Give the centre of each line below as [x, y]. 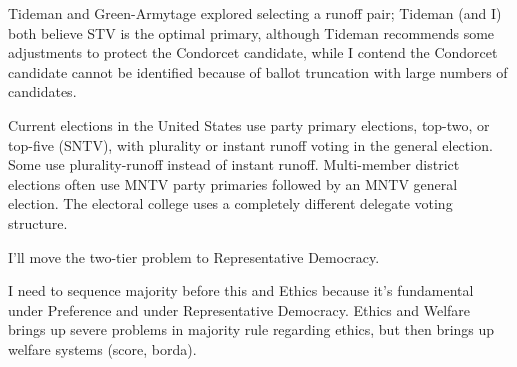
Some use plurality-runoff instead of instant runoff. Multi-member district [234, 164]
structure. [38, 222]
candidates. [42, 91]
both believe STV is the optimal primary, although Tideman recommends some [251, 32]
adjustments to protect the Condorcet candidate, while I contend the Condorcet [253, 52]
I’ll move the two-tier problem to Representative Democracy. [194, 256]
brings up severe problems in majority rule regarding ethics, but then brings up [251, 329]
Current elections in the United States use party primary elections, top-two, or [249, 124]
